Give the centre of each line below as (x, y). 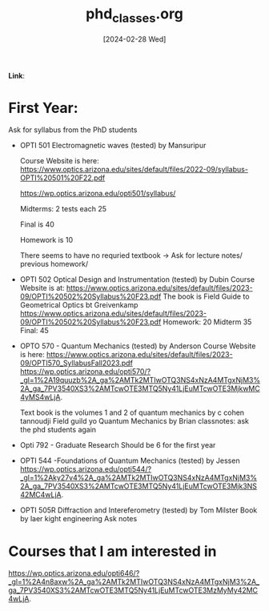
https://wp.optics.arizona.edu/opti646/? (74, 573)
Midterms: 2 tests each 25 (63, 209)
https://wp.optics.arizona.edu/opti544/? (86, 469)
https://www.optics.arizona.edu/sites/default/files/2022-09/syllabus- (134, 170)
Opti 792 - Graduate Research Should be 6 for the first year (118, 445)
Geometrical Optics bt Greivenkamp (79, 305)
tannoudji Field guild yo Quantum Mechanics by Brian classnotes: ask (134, 421)
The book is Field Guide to (206, 296)
